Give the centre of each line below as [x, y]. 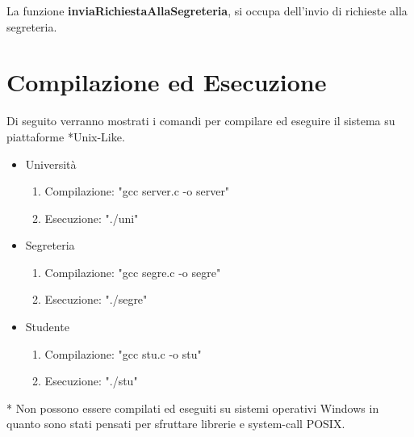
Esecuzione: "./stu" [91, 381]
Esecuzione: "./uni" [92, 218]
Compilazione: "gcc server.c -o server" [137, 191]
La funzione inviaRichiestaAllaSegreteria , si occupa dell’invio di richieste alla [207, 11]
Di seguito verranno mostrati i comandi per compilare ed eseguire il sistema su [201, 121]
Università [51, 164]
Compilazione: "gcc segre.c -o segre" [133, 272]
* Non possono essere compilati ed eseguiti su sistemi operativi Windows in [193, 408]
